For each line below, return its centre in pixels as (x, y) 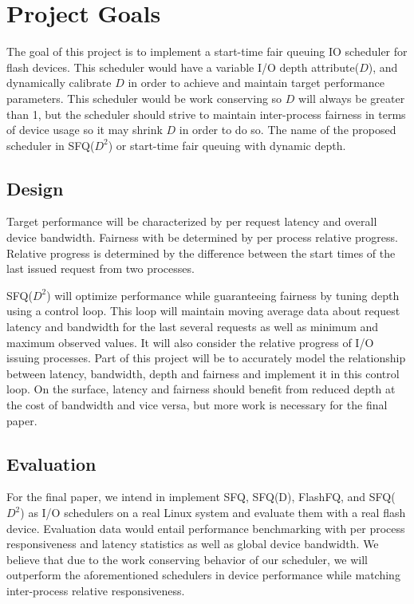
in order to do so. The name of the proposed (288, 130)
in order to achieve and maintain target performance (256, 83)
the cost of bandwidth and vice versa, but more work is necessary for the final (197, 405)
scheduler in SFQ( (51, 145)
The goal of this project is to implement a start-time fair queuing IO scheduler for (207, 51)
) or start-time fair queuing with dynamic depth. (227, 145)
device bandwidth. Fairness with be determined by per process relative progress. (202, 237)
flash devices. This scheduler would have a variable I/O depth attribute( (183, 67)
